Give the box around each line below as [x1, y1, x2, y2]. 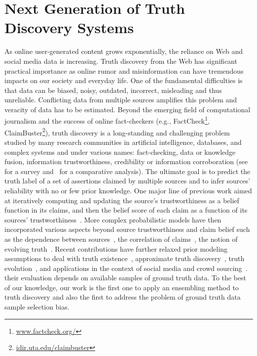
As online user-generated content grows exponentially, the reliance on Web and [4, 46, 243, 56]
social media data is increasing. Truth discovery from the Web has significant [4, 55, 237, 66]
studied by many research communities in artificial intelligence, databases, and [4, 136, 242, 147]
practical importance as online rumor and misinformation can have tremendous [4, 65, 244, 76]
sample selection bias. [4, 302, 70, 312]
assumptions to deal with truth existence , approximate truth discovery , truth [4, 253, 245, 264]
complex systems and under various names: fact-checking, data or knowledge [4, 146, 236, 157]
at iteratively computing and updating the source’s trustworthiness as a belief [4, 195, 239, 205]
